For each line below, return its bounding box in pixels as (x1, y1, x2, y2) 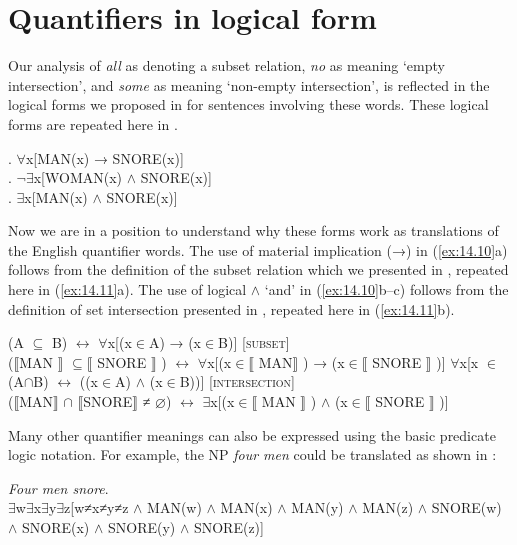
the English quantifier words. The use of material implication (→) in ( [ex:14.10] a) (8, 239, 508, 260)
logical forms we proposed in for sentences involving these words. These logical (8, 94, 489, 115)
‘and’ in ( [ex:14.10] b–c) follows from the (264, 279, 509, 300)
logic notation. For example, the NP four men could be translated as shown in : (8, 444, 497, 465)
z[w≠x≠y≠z (64, 497, 129, 518)
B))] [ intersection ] (179, 371, 296, 392)
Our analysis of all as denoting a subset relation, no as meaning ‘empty (8, 55, 445, 76)
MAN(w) (147, 497, 202, 518)
